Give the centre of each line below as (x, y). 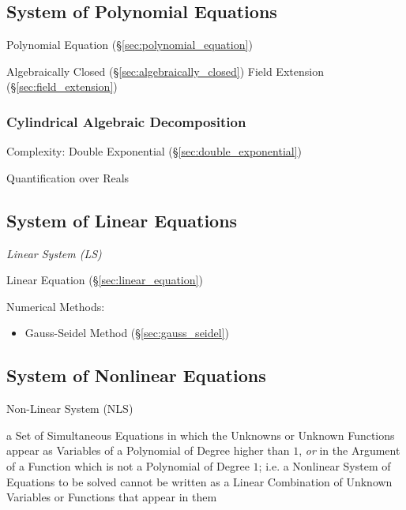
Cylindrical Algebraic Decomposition (126, 121)
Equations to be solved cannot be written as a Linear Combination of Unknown (199, 481)
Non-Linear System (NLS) (70, 409)
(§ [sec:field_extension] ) (62, 86)
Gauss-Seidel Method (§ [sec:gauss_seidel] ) (127, 333)
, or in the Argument (350, 450)
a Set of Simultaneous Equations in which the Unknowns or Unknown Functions (201, 435)
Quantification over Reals (68, 177)
